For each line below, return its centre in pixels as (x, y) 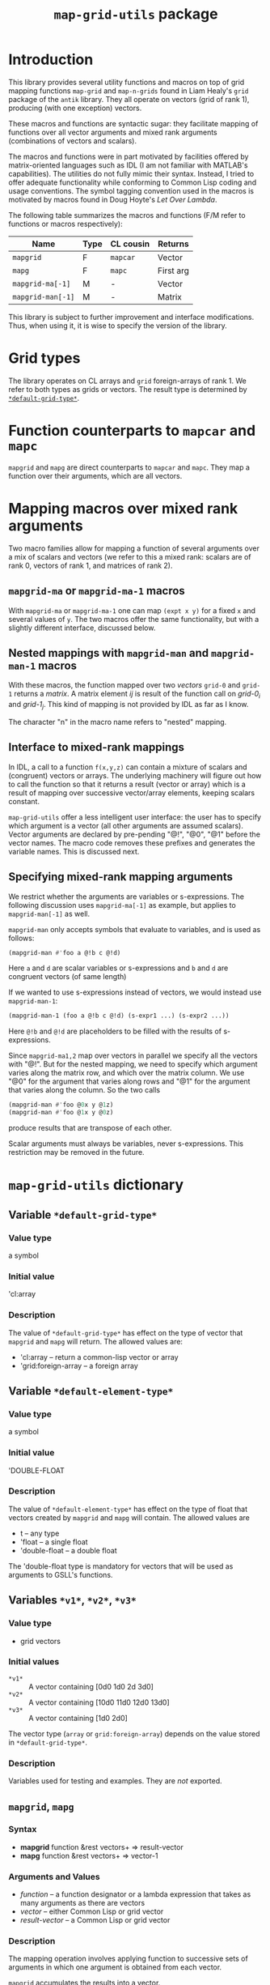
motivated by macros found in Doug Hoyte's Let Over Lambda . (113, 199)
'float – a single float (54, 1542)
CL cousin (130, 244)
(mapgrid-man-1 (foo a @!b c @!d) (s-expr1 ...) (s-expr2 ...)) (119, 1016)
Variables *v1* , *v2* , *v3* (72, 1600)
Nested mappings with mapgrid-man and (109, 653)
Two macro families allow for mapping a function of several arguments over (134, 548)
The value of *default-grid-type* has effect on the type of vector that (126, 1332)
